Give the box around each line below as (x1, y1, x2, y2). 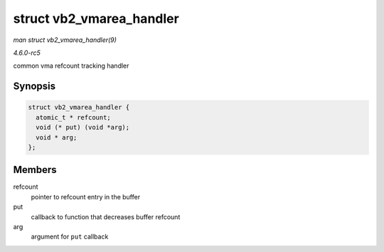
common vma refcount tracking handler (13, 61, 129, 70)
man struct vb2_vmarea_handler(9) (13, 36, 117, 44)
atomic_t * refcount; (36, 113, 112, 121)
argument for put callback (31, 232, 109, 241)
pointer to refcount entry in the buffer (31, 192, 141, 201)
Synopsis (13, 80, 56, 93)
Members (13, 164, 57, 176)
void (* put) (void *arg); (36, 123, 130, 132)
